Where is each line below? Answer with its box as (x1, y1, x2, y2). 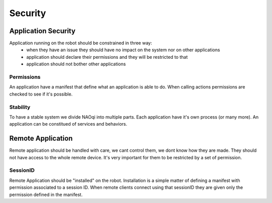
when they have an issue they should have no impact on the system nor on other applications (26, 47, 220, 53)
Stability (9, 104, 31, 111)
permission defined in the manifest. (9, 191, 83, 197)
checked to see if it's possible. (9, 91, 73, 97)
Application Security (9, 27, 76, 35)
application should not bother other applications (26, 61, 126, 67)
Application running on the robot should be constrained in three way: (9, 40, 152, 46)
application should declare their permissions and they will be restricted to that (26, 54, 188, 60)
